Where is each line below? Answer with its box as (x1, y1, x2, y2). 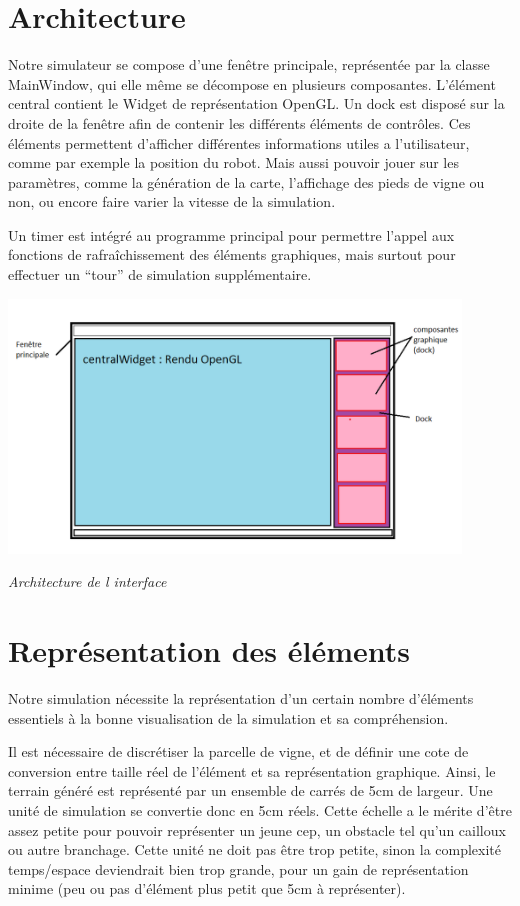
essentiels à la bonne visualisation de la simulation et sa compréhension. (8, 707, 449, 728)
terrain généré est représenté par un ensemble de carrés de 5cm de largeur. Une (8, 780, 493, 801)
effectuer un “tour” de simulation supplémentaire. (8, 264, 312, 285)
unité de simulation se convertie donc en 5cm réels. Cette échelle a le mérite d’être (8, 800, 512, 821)
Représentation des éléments (8, 630, 410, 671)
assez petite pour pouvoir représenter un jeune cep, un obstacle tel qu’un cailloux (8, 819, 506, 840)
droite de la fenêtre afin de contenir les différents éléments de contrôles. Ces (8, 112, 471, 133)
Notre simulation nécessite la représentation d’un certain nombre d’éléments (8, 688, 474, 709)
